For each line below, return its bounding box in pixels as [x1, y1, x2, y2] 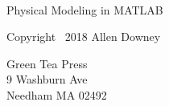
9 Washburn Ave [6, 71, 88, 88]
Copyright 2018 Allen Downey [6, 28, 161, 45]
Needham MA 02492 [6, 87, 107, 104]
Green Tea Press [6, 55, 88, 71]
